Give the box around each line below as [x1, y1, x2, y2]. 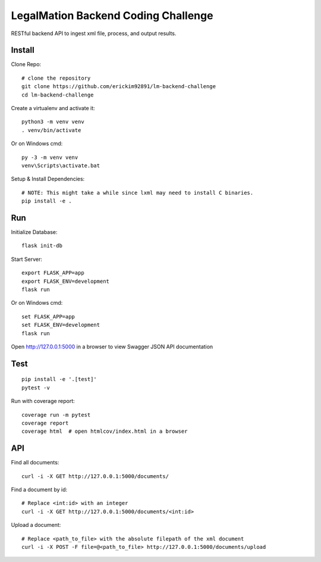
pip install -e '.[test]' [21, 376, 97, 383]
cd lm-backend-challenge [21, 91, 94, 98]
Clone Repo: [11, 61, 42, 68]
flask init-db [21, 242, 62, 249]
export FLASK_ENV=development [21, 277, 110, 285]
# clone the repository [21, 74, 91, 82]
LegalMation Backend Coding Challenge [11, 9, 213, 22]
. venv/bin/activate [21, 127, 81, 133]
